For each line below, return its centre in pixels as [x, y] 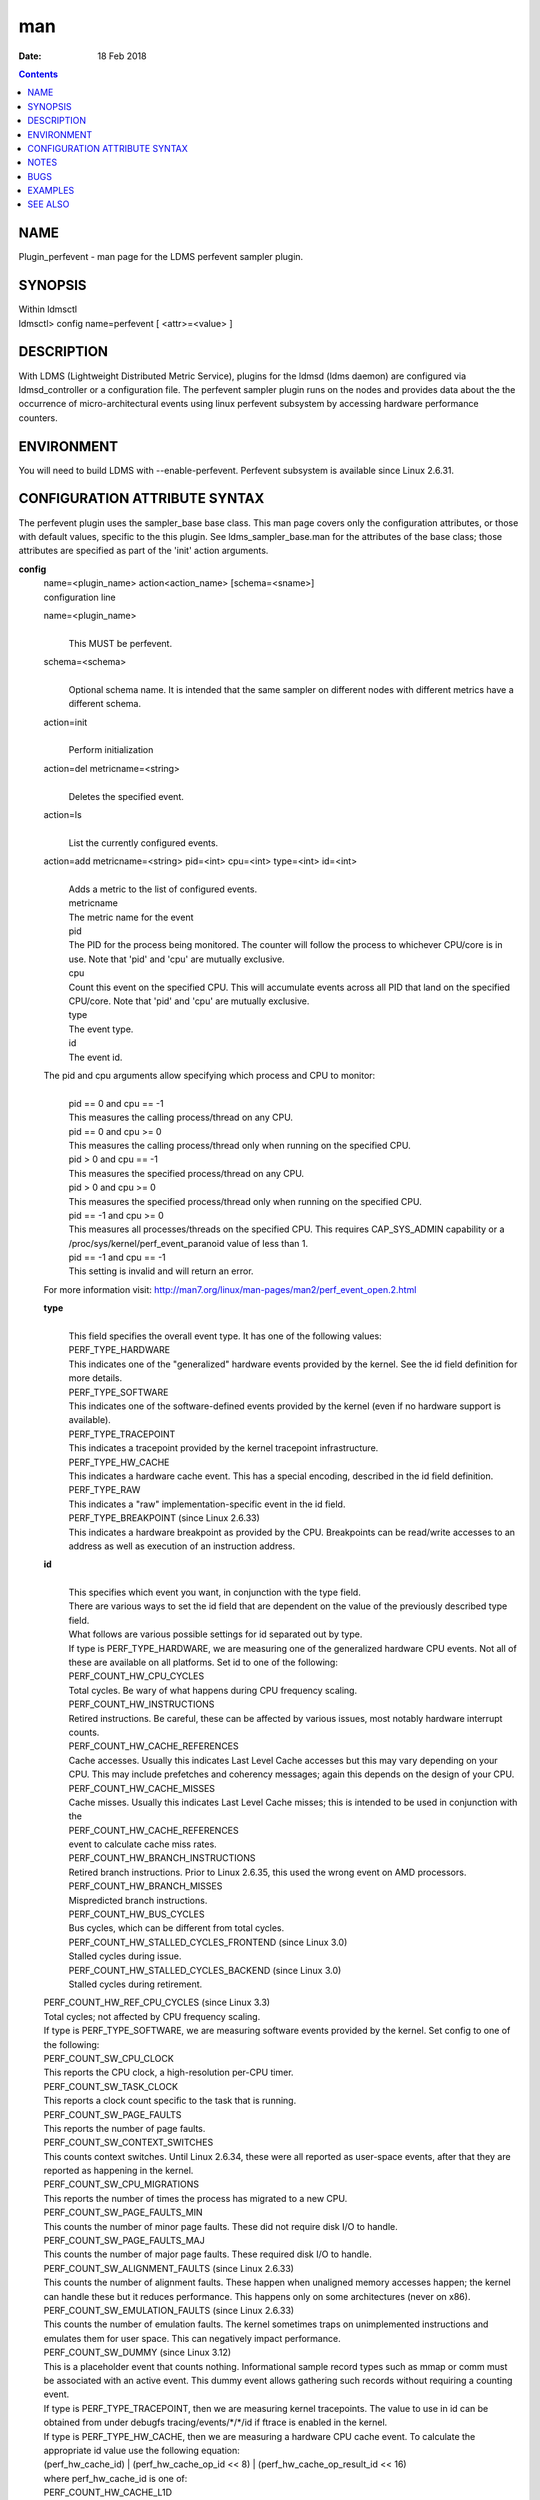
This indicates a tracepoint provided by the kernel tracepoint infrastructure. [223, 1448]
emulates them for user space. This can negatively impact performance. [192, 2338]
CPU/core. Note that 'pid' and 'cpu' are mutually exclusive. [189, 1001]
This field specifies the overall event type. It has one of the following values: [225, 1336]
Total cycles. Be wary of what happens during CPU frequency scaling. [213, 1690]
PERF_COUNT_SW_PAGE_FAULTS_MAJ [124, 2241]
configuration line [80, 597]
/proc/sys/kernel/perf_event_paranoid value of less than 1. [188, 1243]
